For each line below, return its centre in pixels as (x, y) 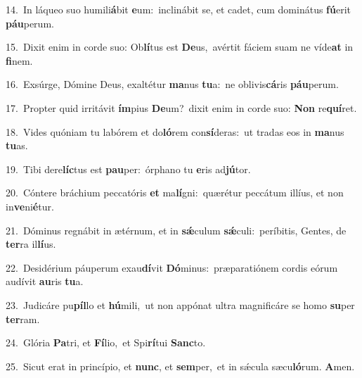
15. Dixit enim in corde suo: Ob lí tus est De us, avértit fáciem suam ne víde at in (180, 47)
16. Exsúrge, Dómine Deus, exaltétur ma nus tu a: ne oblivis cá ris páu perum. (172, 84)
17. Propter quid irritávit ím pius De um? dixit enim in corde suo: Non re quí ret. (181, 107)
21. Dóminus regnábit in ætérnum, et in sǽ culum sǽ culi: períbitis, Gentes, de (176, 230)
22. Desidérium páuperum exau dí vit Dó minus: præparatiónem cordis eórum (172, 267)
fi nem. (19, 60)
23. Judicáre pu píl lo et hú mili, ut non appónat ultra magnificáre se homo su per (180, 304)
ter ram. (23, 319)
